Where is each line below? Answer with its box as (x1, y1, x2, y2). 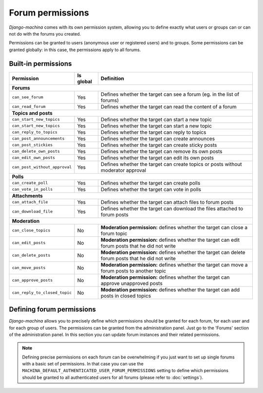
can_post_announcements (12, 136, 65, 141)
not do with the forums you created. (9, 31, 81, 36)
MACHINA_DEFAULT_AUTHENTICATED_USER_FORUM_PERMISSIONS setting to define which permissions (22, 368, 229, 374)
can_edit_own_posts (12, 155, 56, 161)
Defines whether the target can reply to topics (100, 129, 207, 136)
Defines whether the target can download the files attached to (100, 205, 244, 212)
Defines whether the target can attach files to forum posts (100, 198, 234, 205)
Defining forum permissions (9, 305, 96, 314)
